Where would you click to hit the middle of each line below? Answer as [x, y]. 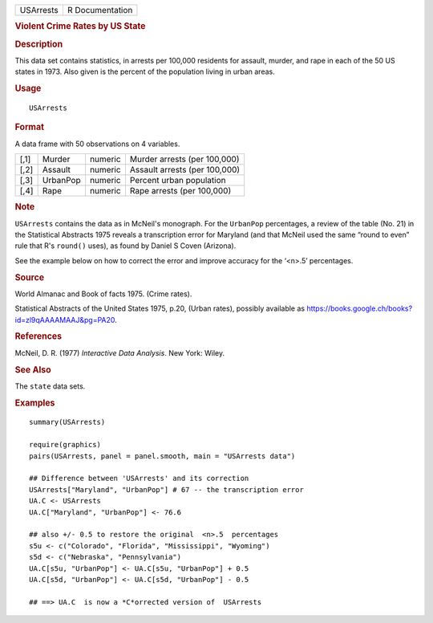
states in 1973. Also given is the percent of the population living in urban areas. [145, 71]
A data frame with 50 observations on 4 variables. [97, 144]
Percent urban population [178, 181]
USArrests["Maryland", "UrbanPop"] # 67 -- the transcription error [166, 489]
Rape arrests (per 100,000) [180, 191]
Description [39, 44]
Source [30, 277]
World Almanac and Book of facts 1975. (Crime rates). [103, 294]
